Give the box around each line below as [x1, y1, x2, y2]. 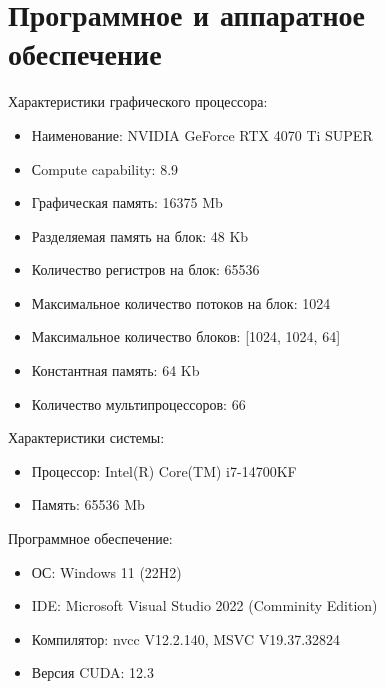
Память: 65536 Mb [31, 494, 145, 515]
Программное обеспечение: [8, 528, 173, 549]
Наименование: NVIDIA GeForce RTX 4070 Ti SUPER [31, 124, 373, 145]
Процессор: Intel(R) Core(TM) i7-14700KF [31, 460, 297, 481]
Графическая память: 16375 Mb [31, 192, 223, 213]
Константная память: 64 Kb [31, 360, 200, 381]
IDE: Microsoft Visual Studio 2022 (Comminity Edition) [31, 595, 378, 616]
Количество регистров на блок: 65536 [31, 259, 260, 280]
